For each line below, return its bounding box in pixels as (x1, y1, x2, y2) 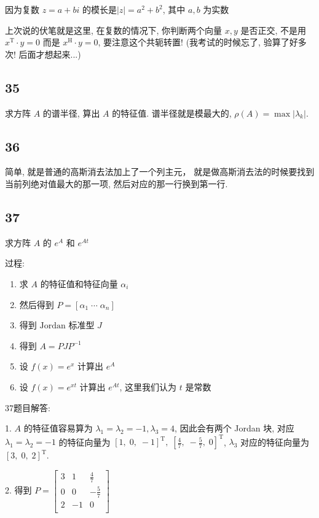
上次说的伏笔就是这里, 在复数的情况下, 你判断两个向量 (5, 23, 223, 36)
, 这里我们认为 (119, 380, 177, 393)
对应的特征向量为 (240, 435, 310, 448)
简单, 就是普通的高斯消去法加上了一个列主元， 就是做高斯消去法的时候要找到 (5, 165, 315, 178)
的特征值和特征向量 (40, 277, 118, 290)
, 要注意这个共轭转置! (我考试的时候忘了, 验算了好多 (98, 36, 307, 48)
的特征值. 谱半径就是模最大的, (112, 106, 232, 119)
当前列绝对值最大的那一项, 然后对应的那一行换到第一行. (5, 177, 228, 190)
